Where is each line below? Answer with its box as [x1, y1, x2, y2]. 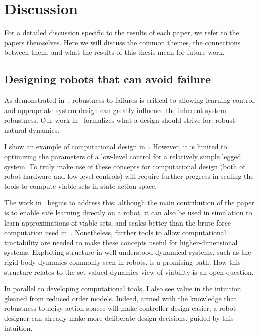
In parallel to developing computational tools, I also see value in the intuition [4, 283, 241, 294]
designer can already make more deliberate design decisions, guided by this [4, 312, 234, 323]
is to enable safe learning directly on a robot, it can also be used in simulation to [4, 207, 252, 218]
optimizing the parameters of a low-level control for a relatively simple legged [4, 151, 241, 162]
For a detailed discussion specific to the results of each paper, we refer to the [4, 27, 239, 38]
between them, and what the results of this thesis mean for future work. [4, 47, 225, 57]
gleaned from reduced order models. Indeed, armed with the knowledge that [4, 293, 237, 303]
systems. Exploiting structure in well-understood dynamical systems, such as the [4, 247, 251, 257]
